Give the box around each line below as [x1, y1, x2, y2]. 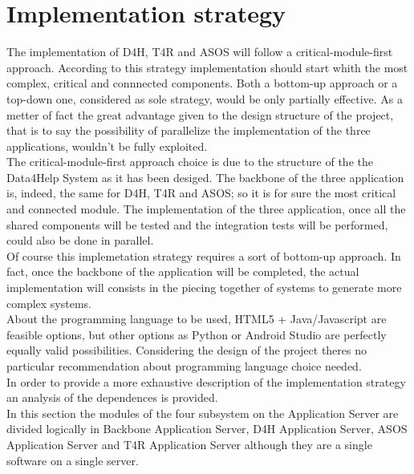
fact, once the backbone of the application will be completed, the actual [6, 263, 359, 280]
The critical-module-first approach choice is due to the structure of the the [6, 153, 373, 170]
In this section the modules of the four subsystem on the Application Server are [6, 404, 399, 421]
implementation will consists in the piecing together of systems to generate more [6, 279, 402, 296]
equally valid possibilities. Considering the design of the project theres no [6, 342, 367, 359]
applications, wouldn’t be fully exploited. [6, 137, 208, 154]
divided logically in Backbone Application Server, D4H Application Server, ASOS [6, 420, 408, 437]
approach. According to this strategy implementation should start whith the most [6, 59, 408, 75]
